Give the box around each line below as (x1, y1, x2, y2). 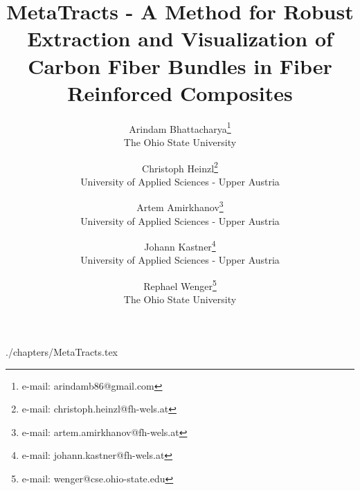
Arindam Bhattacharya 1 (129, 119, 231, 136)
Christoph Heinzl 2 (142, 158, 218, 175)
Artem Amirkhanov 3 (136, 198, 224, 215)
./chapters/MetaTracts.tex (6, 344, 118, 359)
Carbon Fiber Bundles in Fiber (28, 51, 332, 80)
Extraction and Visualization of (27, 24, 333, 53)
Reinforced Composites (67, 78, 293, 107)
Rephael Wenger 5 (143, 277, 217, 293)
